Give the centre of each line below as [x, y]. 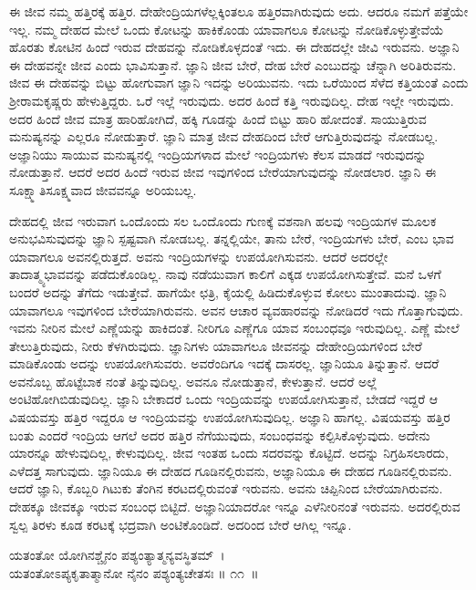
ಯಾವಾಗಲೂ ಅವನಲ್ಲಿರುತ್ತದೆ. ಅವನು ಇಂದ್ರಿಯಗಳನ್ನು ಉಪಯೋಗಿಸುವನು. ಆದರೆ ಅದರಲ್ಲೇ [199, 256]
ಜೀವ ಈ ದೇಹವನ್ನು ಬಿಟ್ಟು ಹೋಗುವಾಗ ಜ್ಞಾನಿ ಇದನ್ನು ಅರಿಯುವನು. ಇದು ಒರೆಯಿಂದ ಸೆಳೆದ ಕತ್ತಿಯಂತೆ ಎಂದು [239, 83]
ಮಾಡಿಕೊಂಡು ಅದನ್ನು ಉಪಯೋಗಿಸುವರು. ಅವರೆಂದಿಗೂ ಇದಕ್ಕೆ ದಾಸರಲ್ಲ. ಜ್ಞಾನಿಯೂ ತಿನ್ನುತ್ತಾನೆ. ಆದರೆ [224, 363]
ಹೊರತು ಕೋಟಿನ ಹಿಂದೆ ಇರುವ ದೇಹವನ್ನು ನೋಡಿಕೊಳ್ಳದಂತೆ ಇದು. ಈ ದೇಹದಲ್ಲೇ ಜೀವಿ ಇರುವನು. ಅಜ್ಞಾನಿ [234, 47]
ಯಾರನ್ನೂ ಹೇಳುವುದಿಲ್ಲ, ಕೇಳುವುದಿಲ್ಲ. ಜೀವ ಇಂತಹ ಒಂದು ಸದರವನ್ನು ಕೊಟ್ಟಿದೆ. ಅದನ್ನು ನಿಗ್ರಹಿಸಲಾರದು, [229, 453]
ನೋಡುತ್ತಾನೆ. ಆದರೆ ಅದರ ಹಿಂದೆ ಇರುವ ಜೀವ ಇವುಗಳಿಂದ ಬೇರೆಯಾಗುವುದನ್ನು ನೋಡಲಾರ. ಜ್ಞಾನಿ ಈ [223, 172]
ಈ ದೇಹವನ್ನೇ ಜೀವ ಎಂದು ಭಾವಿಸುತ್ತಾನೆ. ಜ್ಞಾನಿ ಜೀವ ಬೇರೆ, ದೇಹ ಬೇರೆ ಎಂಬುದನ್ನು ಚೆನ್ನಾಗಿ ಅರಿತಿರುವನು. [233, 64]
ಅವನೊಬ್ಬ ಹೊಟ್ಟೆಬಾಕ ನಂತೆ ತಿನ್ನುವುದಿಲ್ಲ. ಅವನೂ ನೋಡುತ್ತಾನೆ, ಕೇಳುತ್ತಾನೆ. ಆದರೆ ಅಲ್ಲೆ [193, 381]
